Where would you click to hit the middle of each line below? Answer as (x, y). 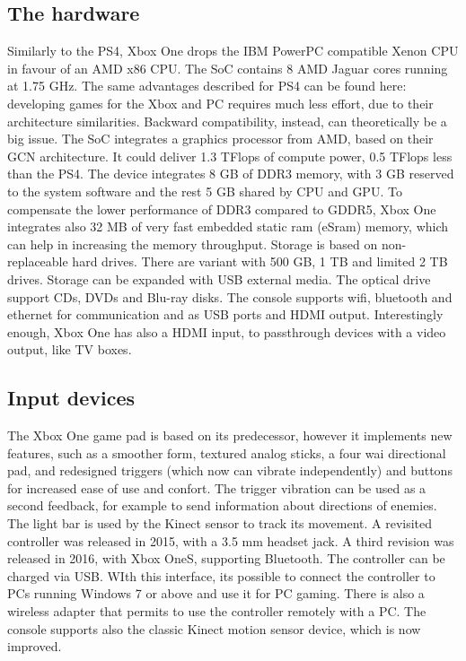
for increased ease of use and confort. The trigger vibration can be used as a (217, 487)
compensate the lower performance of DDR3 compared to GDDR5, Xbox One (222, 209)
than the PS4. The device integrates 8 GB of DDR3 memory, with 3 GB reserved (231, 174)
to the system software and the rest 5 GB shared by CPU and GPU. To (205, 191)
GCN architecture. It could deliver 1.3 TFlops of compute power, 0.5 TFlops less (230, 156)
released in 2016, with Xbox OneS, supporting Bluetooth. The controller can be (226, 558)
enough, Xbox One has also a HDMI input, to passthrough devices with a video (227, 331)
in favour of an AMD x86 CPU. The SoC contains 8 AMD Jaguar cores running (228, 68)
